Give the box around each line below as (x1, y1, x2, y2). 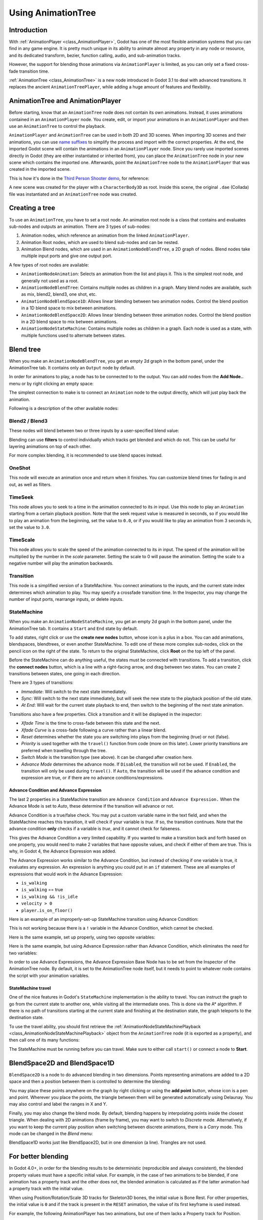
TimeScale (9, 536, 35, 543)
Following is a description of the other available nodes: (9, 406, 119, 411)
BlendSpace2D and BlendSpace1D (9, 1059, 114, 1067)
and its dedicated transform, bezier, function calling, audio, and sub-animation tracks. (9, 52, 181, 58)
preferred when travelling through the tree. (21, 747, 107, 753)
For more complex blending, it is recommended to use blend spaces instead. (9, 452, 163, 458)
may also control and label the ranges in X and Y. (9, 1101, 107, 1107)
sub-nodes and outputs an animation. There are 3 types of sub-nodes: (9, 224, 151, 229)
